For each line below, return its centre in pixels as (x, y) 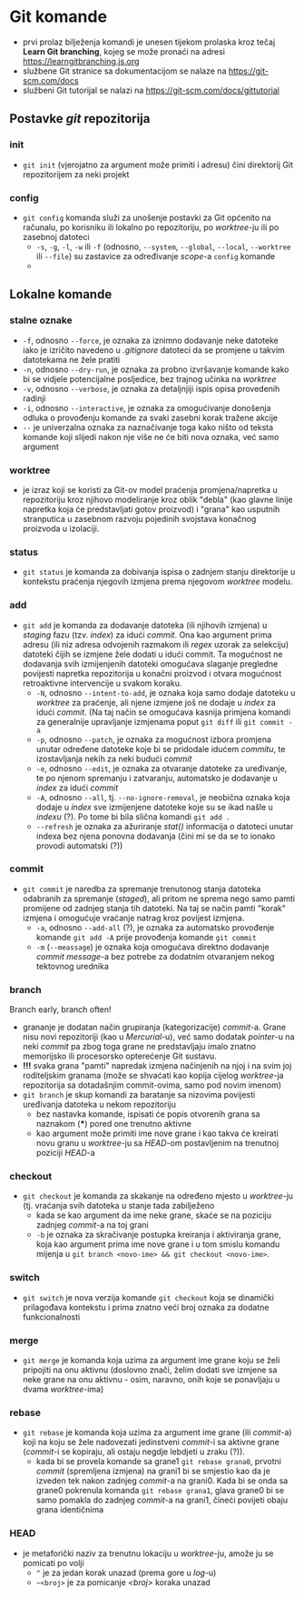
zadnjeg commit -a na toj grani (92, 1225)
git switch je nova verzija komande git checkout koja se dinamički (148, 1297)
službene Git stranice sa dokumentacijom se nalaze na (124, 71)
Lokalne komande (61, 294)
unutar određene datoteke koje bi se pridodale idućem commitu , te (161, 748)
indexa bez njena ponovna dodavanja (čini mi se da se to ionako (156, 836)
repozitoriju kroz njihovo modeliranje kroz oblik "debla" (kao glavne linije (157, 499)
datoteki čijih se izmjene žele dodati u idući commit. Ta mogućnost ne (152, 654)
